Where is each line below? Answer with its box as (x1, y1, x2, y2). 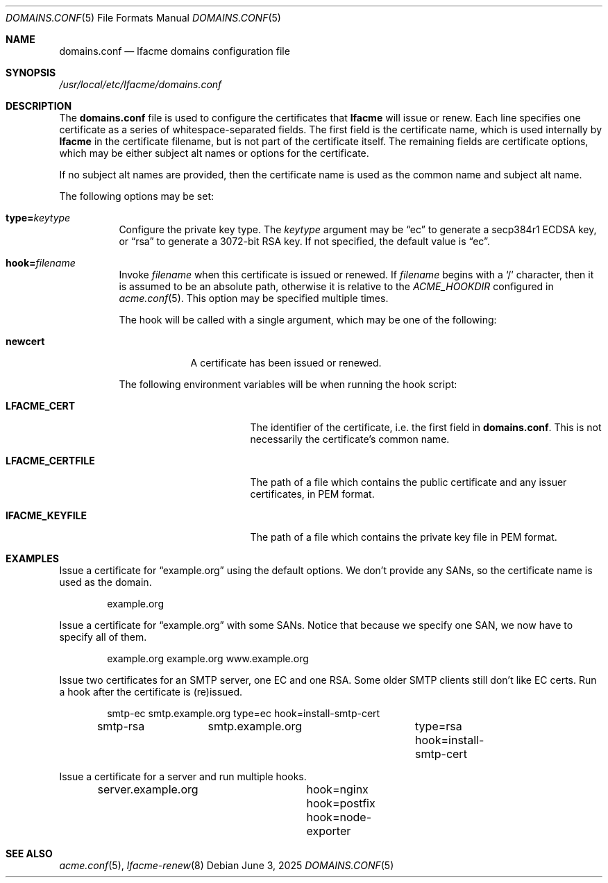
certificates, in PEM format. (250, 488, 375, 500)
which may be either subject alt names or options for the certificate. (59, 147, 369, 159)
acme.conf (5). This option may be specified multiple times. (119, 292, 389, 304)
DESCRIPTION (6, 100, 72, 112)
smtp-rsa (96, 719, 145, 733)
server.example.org (97, 782, 199, 796)
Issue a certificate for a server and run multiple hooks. (59, 771, 307, 782)
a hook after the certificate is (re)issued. (59, 686, 243, 698)
